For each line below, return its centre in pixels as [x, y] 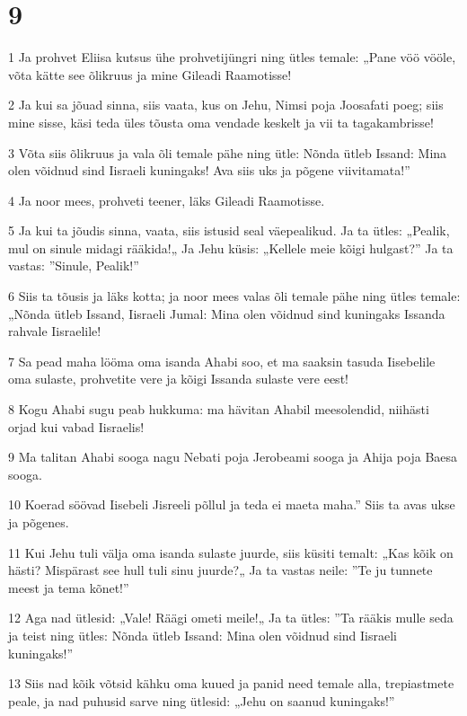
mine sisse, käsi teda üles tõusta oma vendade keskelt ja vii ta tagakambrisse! [221, 122]
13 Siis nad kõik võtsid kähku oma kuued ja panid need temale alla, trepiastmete [231, 683]
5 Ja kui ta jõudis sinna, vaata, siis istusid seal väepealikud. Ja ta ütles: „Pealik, [229, 230]
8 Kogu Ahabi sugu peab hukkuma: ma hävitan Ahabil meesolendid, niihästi [219, 409]
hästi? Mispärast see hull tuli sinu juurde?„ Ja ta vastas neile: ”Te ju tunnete [220, 570]
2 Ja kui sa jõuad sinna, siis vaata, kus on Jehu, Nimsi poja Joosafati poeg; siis [226, 105]
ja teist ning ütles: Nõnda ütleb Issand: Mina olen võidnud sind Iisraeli [203, 635]
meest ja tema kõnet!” [69, 587]
